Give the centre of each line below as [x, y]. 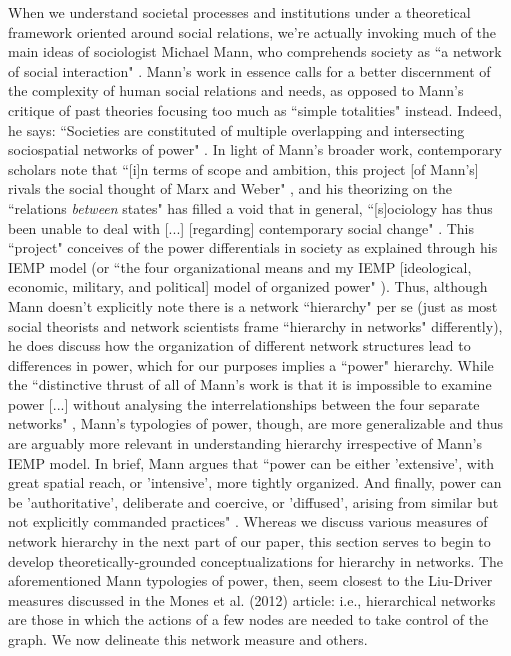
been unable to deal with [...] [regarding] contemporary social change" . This [241, 227]
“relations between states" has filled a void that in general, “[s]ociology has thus [250, 207]
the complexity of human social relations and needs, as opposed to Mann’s [236, 90]
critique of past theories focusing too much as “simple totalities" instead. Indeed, [255, 109]
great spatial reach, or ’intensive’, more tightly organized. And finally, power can [255, 482]
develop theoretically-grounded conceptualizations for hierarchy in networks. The [256, 560]
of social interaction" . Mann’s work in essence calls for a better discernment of [249, 70]
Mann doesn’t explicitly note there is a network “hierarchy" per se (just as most [253, 305]
